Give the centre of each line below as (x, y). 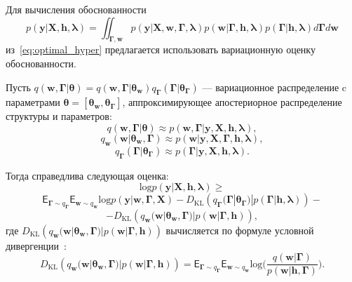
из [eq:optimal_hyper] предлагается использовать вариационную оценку (161, 49)
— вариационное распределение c (275, 87)
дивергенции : (36, 245)
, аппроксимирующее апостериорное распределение (232, 102)
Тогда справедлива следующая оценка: (87, 175)
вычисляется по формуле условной (240, 230)
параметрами (33, 102)
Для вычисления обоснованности (76, 9)
